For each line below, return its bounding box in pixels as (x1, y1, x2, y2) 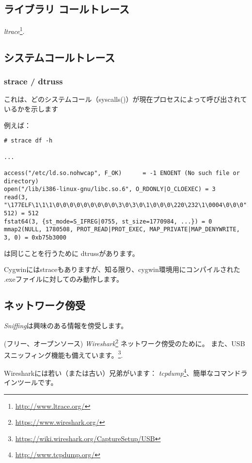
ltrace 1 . (4, 25, 25, 36)
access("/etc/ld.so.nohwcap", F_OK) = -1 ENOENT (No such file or (4, 169, 240, 176)
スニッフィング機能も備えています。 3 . (4, 348, 123, 360)
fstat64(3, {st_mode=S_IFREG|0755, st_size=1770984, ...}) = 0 (4, 218, 212, 225)
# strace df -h (4, 137, 53, 144)
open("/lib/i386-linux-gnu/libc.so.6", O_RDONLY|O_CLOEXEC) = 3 (4, 186, 216, 193)
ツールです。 (17, 377, 58, 387)
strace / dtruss (4, 75, 63, 87)
